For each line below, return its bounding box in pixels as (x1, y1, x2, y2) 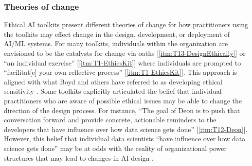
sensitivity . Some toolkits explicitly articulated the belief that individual (4, 86, 222, 96)
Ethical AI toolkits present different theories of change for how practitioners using (4, 19, 249, 30)
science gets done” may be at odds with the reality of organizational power (4, 143, 227, 153)
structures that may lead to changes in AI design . (4, 152, 154, 163)
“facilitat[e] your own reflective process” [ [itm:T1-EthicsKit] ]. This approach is (4, 67, 237, 77)
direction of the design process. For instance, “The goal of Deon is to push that (4, 105, 240, 115)
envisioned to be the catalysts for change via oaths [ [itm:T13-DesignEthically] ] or (4, 48, 246, 58)
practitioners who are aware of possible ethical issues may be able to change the (4, 95, 242, 105)
